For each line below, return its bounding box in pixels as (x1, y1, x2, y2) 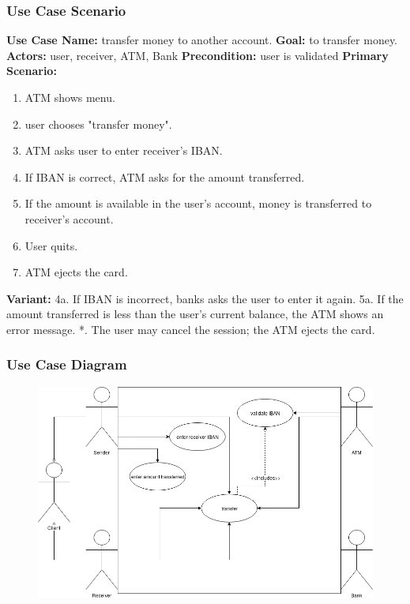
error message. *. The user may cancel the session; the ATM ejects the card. (6, 321, 375, 337)
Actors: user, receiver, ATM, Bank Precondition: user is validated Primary (6, 47, 389, 63)
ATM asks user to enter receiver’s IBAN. (24, 142, 223, 159)
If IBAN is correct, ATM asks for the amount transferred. (24, 168, 305, 185)
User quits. (24, 237, 78, 253)
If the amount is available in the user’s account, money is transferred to (24, 195, 372, 212)
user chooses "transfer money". (24, 115, 172, 132)
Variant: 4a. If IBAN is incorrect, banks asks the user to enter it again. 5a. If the (6, 290, 404, 306)
